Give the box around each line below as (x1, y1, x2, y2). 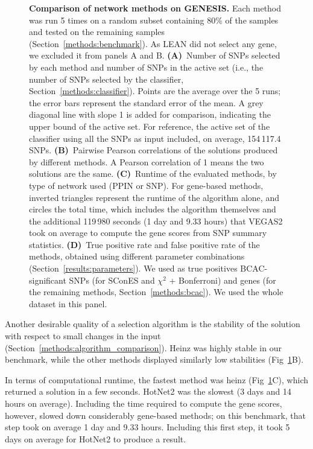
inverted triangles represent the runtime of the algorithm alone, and (29, 191, 279, 203)
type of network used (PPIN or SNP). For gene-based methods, (29, 179, 264, 191)
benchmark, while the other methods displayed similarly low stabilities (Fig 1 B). (5, 353, 304, 366)
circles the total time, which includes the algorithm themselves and (29, 203, 276, 215)
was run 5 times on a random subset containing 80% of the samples (29, 13, 279, 26)
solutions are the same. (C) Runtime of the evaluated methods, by (29, 167, 277, 180)
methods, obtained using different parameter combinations (29, 250, 245, 263)
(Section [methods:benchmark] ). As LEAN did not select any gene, (29, 37, 277, 49)
